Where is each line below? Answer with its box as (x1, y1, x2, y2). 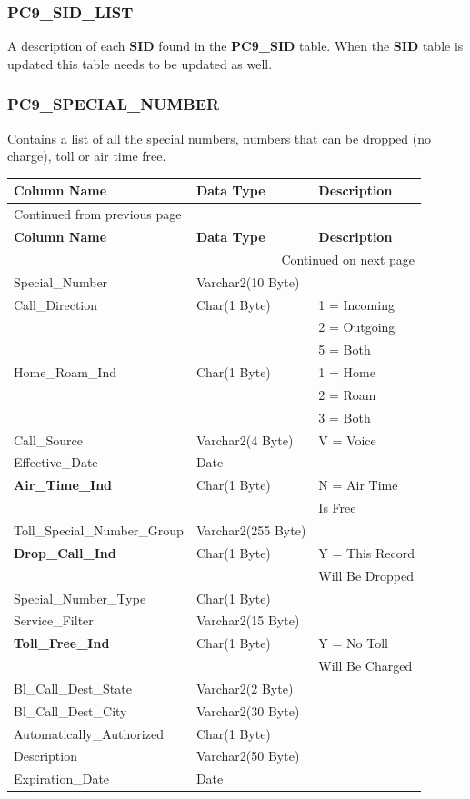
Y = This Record (318, 543, 415, 562)
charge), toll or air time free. (7, 146, 166, 165)
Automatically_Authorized (14, 724, 164, 743)
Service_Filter (14, 611, 94, 630)
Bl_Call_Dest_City (14, 701, 127, 720)
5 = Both (318, 340, 371, 359)
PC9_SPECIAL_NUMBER (7, 93, 220, 115)
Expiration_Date (14, 769, 110, 788)
